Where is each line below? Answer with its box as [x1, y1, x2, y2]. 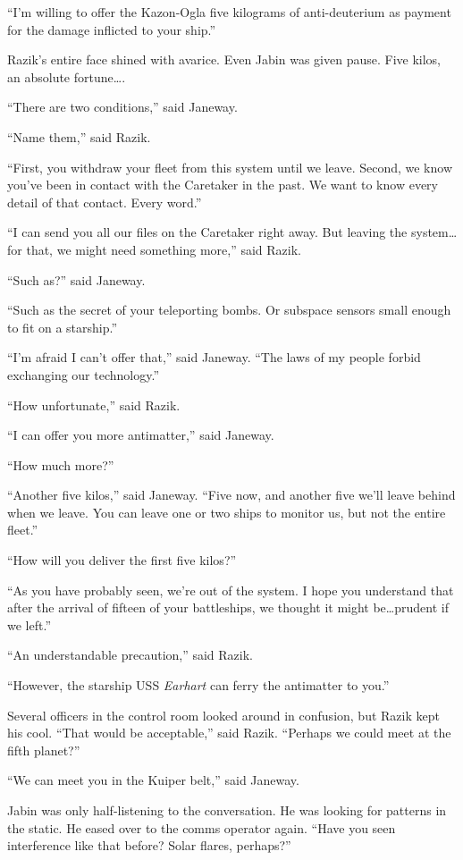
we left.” [7, 615, 51, 634]
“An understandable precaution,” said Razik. [7, 645, 254, 664]
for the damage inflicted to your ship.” [7, 20, 216, 38]
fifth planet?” [7, 740, 80, 759]
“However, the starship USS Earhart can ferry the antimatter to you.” [7, 676, 390, 695]
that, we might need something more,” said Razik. [26, 240, 302, 258]
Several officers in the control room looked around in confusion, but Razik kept [7, 705, 440, 724]
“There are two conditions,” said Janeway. [7, 97, 238, 116]
